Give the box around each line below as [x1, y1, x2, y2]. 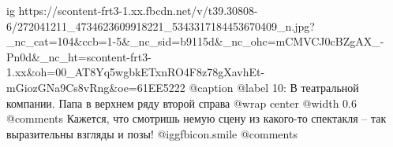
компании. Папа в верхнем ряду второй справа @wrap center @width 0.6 [6, 94, 357, 111]
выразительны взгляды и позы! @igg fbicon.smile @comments [6, 125, 298, 141]
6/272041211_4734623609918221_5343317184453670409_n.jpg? [6, 17, 315, 34]
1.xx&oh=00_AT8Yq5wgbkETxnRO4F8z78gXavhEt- [6, 64, 265, 80]
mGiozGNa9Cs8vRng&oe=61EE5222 [6, 79, 185, 95]
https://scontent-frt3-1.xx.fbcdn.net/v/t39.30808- [18, 2, 258, 18]
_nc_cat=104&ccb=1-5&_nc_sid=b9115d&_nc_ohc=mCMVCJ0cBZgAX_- [6, 33, 384, 50]
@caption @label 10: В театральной [189, 79, 359, 95]
